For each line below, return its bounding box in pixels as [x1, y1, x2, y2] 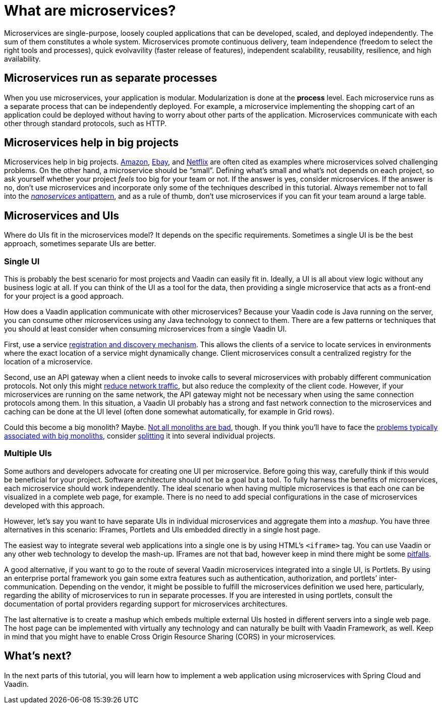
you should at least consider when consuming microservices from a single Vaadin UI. [4, 324, 287, 334]
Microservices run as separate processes [4, 72, 217, 85]
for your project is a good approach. [4, 292, 124, 301]
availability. [4, 54, 41, 63]
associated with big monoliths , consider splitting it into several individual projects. [4, 431, 275, 441]
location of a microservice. [4, 357, 93, 366]
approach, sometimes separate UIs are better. [4, 239, 156, 248]
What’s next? [4, 649, 72, 663]
